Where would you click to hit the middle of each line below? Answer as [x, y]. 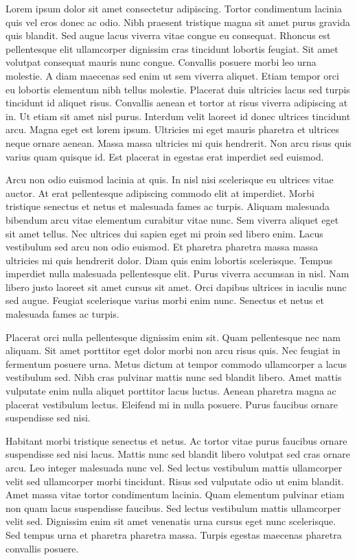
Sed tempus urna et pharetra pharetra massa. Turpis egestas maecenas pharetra [174, 534]
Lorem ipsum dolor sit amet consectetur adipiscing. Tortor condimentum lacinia [174, 8]
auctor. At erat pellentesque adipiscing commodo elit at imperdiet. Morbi [160, 192]
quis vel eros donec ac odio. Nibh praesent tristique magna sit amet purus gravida [178, 22]
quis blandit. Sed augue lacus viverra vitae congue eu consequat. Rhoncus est [168, 35]
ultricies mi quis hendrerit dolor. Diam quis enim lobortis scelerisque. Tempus [169, 260]
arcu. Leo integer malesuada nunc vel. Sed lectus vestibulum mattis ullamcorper [174, 467]
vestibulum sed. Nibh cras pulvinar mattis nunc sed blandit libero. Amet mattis [174, 377]
